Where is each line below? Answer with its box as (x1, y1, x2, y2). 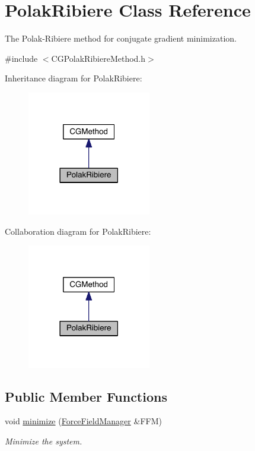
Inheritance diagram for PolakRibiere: (5, 72, 142, 84)
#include (5, 52, 38, 64)
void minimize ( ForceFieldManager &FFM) (5, 415, 162, 427)
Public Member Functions (5, 387, 167, 405)
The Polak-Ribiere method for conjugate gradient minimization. (5, 32, 237, 45)
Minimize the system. (5, 435, 82, 447)
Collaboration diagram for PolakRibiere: (5, 225, 151, 237)
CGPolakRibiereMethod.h (51, 52, 146, 64)
